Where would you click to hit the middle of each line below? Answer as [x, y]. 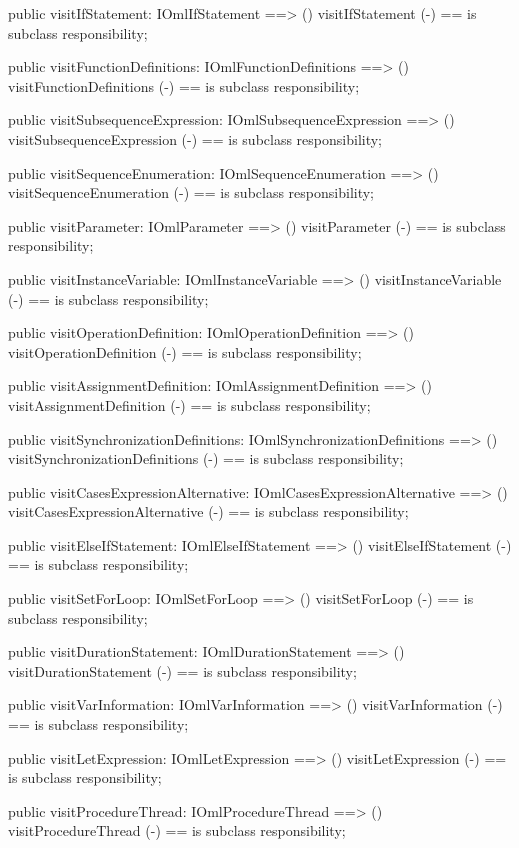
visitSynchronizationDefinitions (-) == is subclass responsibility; [206, 458]
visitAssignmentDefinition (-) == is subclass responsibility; [189, 404]
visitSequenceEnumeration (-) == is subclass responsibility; [191, 192]
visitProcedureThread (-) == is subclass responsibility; [177, 830]
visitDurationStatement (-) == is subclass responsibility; [182, 670]
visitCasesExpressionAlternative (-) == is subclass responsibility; [208, 511]
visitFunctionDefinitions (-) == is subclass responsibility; [184, 85]
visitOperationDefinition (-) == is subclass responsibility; [185, 351]
